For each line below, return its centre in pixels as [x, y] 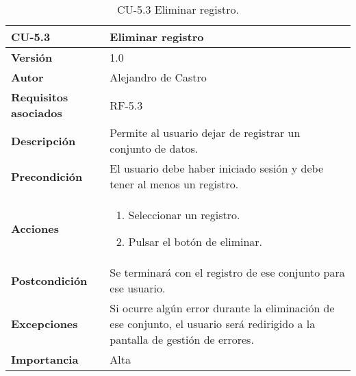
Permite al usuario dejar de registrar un [205, 133]
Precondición [47, 176]
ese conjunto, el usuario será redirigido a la [213, 324]
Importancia [45, 359]
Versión [32, 57]
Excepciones [44, 324]
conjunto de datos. [154, 148]
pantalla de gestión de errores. [182, 339]
